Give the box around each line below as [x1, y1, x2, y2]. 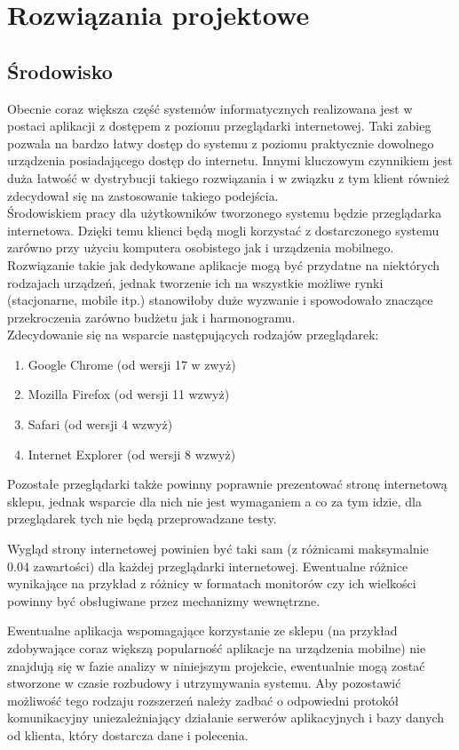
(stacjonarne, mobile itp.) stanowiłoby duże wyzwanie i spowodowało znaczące [7, 291, 433, 309]
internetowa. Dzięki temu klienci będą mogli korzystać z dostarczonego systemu [7, 220, 439, 239]
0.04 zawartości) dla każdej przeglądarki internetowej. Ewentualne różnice [7, 556, 408, 575]
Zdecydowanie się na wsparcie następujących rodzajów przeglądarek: [7, 325, 379, 344]
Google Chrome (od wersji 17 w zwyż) [28, 355, 236, 373]
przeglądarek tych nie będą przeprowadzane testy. [7, 509, 277, 528]
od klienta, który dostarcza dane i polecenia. [7, 725, 249, 744]
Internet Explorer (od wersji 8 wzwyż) [28, 444, 236, 463]
